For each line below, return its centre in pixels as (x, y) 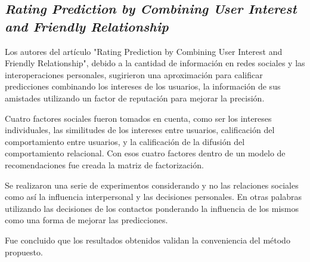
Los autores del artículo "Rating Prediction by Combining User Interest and (144, 51)
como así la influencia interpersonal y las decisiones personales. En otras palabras (154, 197)
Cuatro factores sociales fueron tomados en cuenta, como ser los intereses (138, 118)
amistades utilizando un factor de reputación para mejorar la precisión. (135, 98)
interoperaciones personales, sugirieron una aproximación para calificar (134, 74)
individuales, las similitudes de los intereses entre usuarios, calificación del (140, 130)
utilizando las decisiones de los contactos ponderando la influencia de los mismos (152, 208)
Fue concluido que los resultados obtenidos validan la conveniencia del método (148, 240)
